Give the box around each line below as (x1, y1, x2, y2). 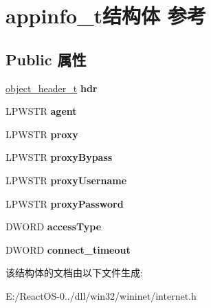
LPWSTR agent (5, 104, 77, 118)
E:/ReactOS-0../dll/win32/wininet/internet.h (5, 288, 197, 302)
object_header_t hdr (5, 80, 98, 95)
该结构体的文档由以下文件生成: (5, 265, 143, 280)
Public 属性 (5, 48, 87, 69)
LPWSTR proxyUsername (5, 173, 127, 187)
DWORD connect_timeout (5, 242, 131, 256)
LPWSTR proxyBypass (5, 150, 113, 164)
